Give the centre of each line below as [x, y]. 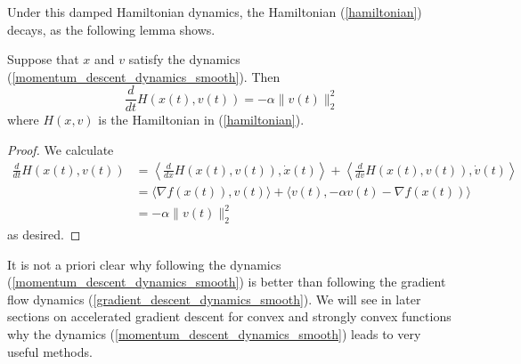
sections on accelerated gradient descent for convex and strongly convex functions [229, 316]
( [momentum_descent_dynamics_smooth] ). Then [144, 76]
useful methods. [50, 351]
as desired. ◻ [44, 235]
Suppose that [43, 59]
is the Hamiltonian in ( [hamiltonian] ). [201, 120]
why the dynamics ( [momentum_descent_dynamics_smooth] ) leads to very [214, 333]
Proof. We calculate [61, 150]
